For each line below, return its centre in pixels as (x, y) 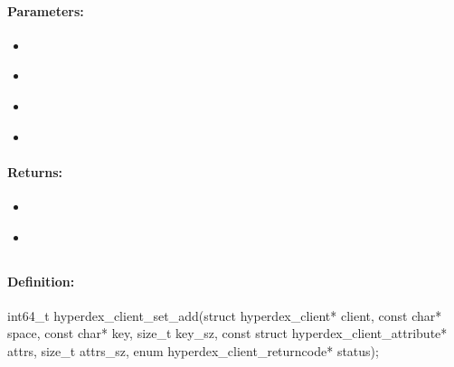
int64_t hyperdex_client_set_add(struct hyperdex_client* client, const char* (225, 315)
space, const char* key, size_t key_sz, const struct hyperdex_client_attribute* (227, 333)
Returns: (35, 171)
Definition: (41, 281)
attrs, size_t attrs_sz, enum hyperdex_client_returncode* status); (193, 350)
